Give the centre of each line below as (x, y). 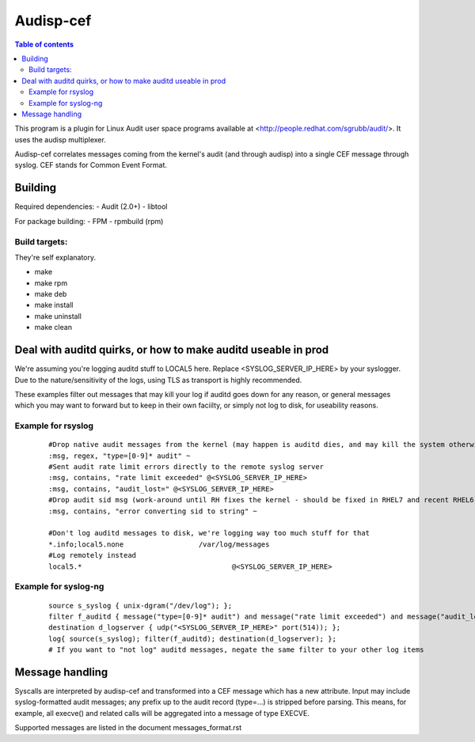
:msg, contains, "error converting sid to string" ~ (153, 511)
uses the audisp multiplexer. (60, 139)
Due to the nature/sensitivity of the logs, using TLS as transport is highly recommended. (158, 380)
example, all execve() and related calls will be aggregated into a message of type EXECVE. (162, 713)
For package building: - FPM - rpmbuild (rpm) (89, 221)
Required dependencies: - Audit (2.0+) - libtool (91, 206)
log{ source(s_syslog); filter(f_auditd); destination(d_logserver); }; (192, 638)
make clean (53, 327)
